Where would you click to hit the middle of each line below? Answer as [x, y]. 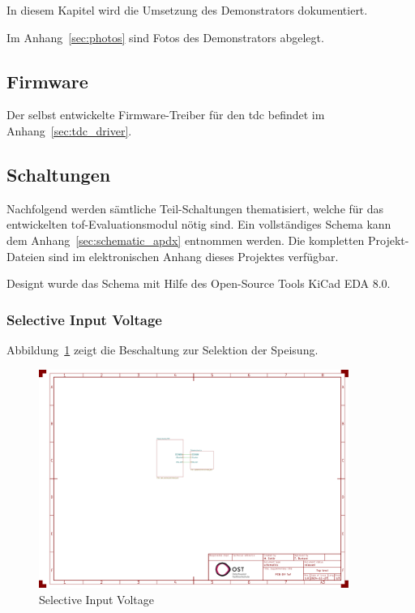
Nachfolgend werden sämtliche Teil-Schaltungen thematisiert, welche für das [195, 208]
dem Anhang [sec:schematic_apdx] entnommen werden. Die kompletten [186, 240]
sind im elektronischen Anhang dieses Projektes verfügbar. [193, 256]
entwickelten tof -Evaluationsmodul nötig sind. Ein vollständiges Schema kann [199, 224]
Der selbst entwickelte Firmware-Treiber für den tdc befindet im [166, 115]
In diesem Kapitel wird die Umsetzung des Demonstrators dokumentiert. [187, 10]
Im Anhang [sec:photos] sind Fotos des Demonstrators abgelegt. [165, 37]
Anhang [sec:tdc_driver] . [69, 130]
